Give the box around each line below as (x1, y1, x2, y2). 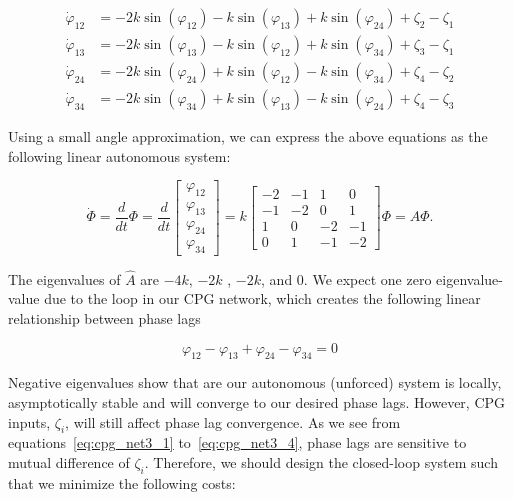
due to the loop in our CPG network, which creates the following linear (44, 288, 481, 309)
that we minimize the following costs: (8, 472, 236, 493)
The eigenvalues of (8, 268, 121, 289)
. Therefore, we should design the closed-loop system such (144, 452, 498, 472)
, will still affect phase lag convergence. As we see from (65, 411, 401, 432)
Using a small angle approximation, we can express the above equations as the (8, 126, 488, 147)
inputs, (8, 411, 51, 432)
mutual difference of (8, 452, 130, 472)
